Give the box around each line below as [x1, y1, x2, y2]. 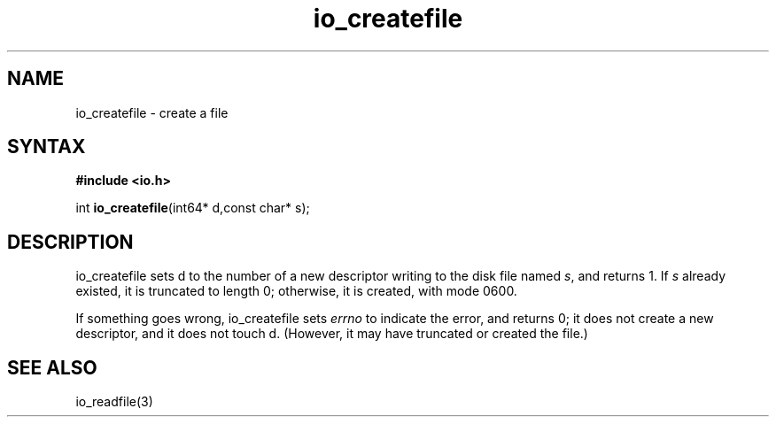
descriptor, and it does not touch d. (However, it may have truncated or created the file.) [75, 326, 588, 342]
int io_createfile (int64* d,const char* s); [75, 200, 310, 216]
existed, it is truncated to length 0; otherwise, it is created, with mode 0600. [75, 283, 517, 299]
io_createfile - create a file [75, 104, 229, 120]
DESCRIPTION [7, 230, 134, 253]
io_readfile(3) [75, 394, 153, 410]
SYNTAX [7, 135, 86, 158]
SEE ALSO [7, 356, 97, 379]
